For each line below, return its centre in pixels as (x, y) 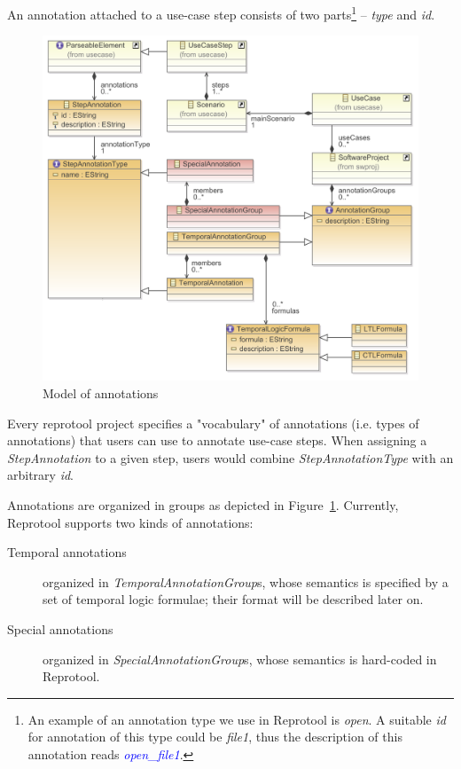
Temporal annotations (67, 552)
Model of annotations (101, 393)
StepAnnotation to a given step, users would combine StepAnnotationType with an (230, 457)
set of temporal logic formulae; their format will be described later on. (233, 599)
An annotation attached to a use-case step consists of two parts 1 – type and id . (221, 13)
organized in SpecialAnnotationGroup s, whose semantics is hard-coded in (240, 659)
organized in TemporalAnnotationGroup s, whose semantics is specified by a (246, 581)
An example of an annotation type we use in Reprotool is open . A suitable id (237, 719)
